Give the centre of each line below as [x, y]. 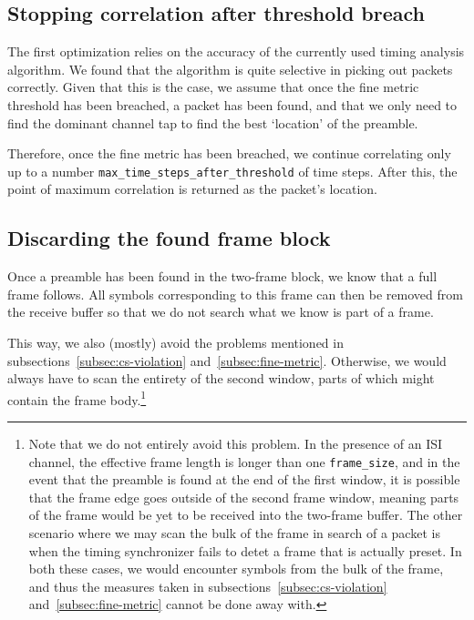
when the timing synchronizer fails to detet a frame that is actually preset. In [245, 550]
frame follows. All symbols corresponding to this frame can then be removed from [235, 294]
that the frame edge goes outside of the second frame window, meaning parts [244, 497]
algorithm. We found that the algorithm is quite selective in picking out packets [230, 69]
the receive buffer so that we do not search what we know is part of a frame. [221, 312]
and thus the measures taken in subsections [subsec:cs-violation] [208, 586]
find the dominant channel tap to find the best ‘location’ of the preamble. [213, 122]
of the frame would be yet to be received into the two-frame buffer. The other [246, 515]
